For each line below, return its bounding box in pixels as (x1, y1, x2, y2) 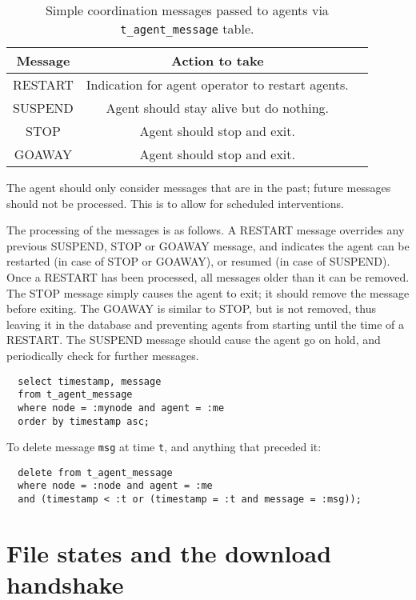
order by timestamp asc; (18, 415, 150, 427)
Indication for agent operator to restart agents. (86, 75, 349, 94)
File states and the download (6, 536, 332, 569)
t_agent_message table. (120, 19, 254, 38)
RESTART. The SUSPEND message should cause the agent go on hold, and (6, 331, 381, 348)
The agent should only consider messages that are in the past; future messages (6, 179, 391, 195)
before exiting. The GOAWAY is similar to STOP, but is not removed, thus (6, 300, 376, 317)
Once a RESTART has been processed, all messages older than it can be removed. (6, 268, 410, 285)
